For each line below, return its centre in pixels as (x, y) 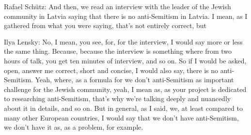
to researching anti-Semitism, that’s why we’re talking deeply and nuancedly (118, 98)
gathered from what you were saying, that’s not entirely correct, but (105, 25)
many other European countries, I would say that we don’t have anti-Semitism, (121, 117)
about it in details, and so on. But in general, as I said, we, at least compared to (123, 108)
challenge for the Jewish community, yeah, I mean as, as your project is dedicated (125, 89)
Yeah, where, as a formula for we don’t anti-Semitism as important (134, 80)
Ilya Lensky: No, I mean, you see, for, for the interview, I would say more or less (123, 41)
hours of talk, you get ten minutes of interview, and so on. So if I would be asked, (125, 60)
